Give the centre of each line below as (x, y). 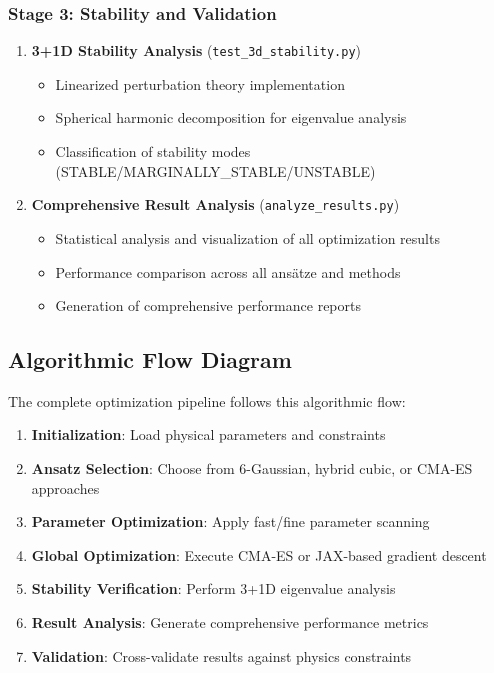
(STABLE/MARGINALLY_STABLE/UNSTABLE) (215, 170)
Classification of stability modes (153, 151)
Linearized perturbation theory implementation (200, 83)
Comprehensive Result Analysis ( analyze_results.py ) (215, 204)
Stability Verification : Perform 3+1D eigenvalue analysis (213, 588)
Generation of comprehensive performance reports (208, 305)
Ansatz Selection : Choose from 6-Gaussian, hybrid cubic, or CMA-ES (252, 468)
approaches (65, 487)
